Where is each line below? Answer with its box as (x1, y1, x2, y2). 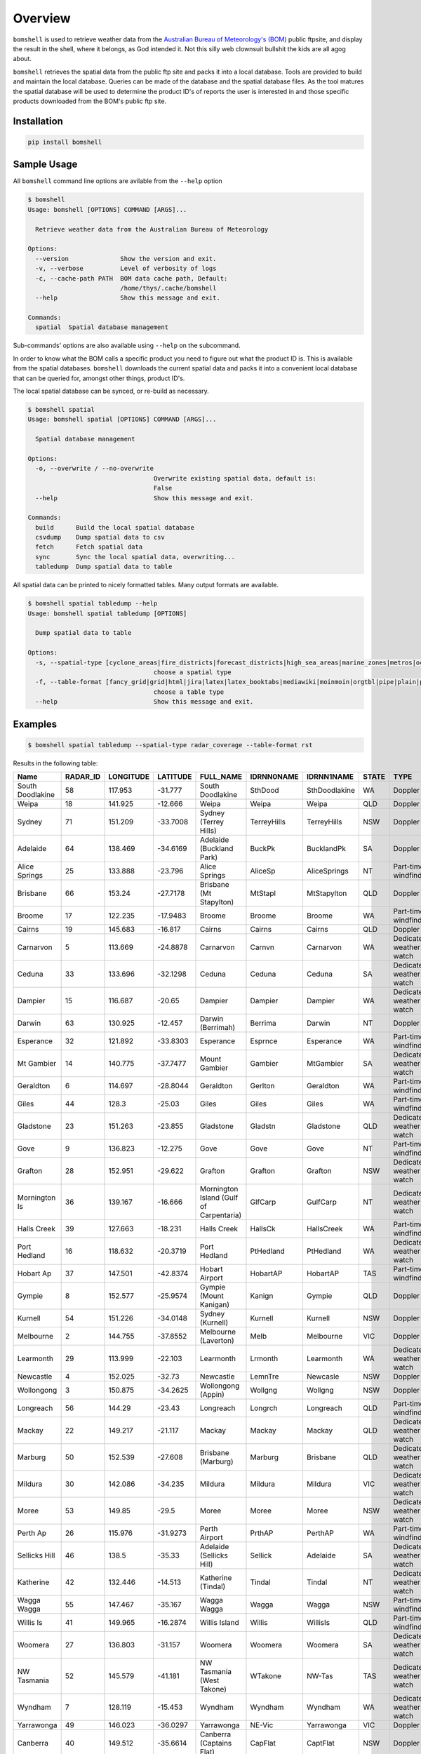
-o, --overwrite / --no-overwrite (35, 464, 154, 473)
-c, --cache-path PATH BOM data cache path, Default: (35, 274, 228, 282)
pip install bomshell (27, 138, 102, 146)
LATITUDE (157, 772, 192, 782)
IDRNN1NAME (306, 772, 354, 782)
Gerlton (250, 1081, 275, 1091)
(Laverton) (199, 1336, 234, 1346)
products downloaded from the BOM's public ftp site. (13, 97, 167, 105)
